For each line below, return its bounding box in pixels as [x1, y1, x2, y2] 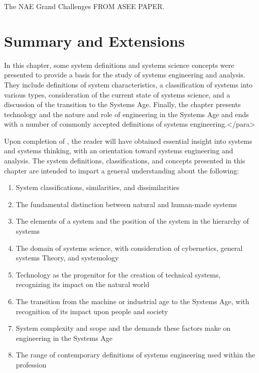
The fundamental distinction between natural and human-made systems [16, 199, 237, 209]
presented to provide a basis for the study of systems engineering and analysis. [4, 69, 245, 80]
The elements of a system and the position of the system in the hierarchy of [16, 216, 249, 226]
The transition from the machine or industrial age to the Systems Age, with [16, 296, 249, 306]
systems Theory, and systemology [16, 252, 119, 263]
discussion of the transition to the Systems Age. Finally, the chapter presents [4, 99, 241, 110]
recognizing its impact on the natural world [16, 279, 150, 290]
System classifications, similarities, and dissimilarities [16, 182, 180, 193]
